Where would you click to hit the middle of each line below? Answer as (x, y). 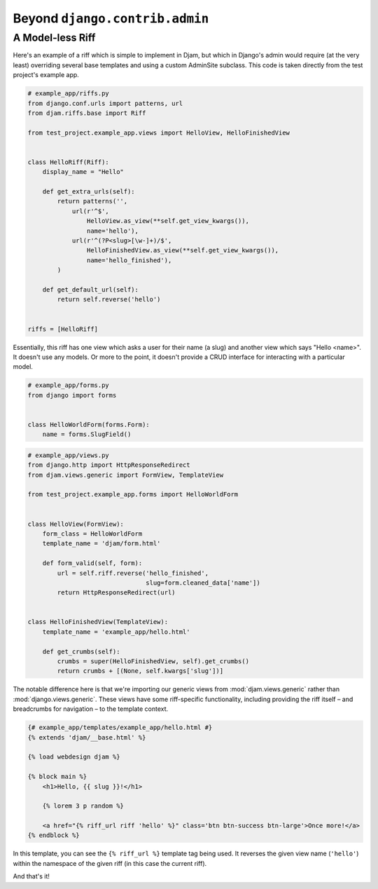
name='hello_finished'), (129, 260)
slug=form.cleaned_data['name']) (203, 583)
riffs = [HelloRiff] (63, 329)
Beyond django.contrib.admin (111, 18)
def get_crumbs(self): (81, 651)
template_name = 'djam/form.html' (101, 544)
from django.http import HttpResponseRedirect (109, 465)
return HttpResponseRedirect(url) (116, 593)
